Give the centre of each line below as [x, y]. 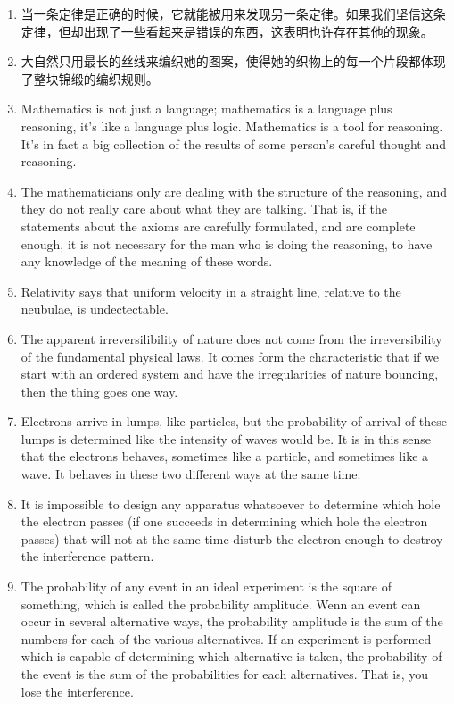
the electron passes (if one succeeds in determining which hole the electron [224, 521]
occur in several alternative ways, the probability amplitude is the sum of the [232, 621]
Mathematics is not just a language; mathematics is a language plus [206, 109]
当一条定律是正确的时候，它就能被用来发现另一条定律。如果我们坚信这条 [233, 13]
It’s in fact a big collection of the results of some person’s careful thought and [233, 143]
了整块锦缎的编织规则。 [90, 78]
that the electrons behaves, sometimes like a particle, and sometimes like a [225, 456]
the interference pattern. [87, 556]
